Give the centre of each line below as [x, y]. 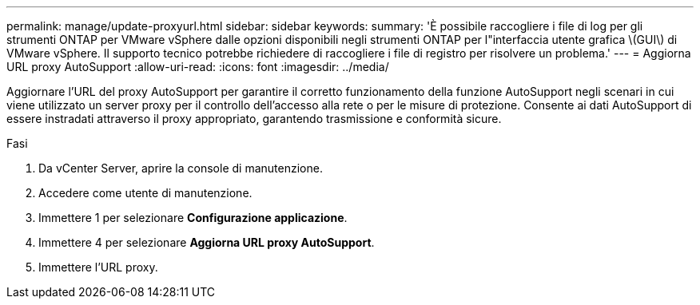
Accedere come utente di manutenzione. [145, 193]
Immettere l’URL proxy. [98, 267]
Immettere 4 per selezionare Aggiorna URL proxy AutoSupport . [207, 242]
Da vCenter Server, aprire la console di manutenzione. [181, 168]
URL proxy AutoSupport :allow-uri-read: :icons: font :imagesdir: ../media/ [198, 67]
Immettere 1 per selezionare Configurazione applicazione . [193, 218]
